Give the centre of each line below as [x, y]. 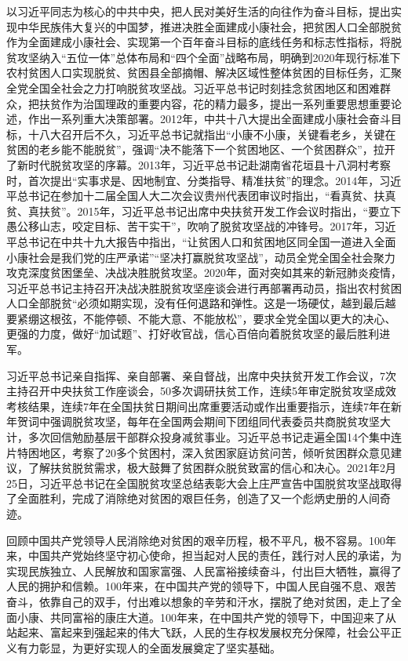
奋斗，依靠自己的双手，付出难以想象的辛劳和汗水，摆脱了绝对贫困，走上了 [199, 601]
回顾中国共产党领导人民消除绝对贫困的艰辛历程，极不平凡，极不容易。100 [196, 540]
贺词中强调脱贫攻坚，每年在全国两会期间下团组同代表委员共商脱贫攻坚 [198, 421]
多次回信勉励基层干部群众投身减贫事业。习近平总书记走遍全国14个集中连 [215, 437]
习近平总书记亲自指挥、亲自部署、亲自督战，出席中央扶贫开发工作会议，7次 [201, 375]
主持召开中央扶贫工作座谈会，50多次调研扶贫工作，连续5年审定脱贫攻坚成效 [201, 391]
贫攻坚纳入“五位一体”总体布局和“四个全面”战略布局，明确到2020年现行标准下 [204, 57]
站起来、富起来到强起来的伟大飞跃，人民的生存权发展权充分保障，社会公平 [199, 632]
